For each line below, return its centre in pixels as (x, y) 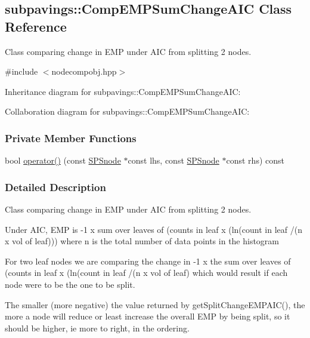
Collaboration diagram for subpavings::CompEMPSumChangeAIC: (127, 111)
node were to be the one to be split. (70, 284)
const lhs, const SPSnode (173, 160)
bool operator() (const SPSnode (63, 160)
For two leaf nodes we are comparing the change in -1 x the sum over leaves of (148, 261)
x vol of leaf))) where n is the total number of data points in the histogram (142, 241)
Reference (36, 26)
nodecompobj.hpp (84, 71)
